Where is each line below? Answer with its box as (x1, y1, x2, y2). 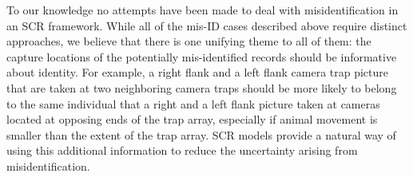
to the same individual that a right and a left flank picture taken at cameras (6, 95, 380, 112)
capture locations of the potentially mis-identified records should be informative (6, 48, 397, 65)
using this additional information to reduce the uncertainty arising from (6, 142, 358, 159)
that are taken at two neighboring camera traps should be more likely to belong (6, 79, 397, 96)
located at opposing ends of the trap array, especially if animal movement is (6, 111, 378, 128)
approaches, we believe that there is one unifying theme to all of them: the (6, 33, 371, 49)
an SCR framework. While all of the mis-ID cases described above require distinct (6, 17, 407, 33)
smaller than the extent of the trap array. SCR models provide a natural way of (6, 126, 396, 143)
